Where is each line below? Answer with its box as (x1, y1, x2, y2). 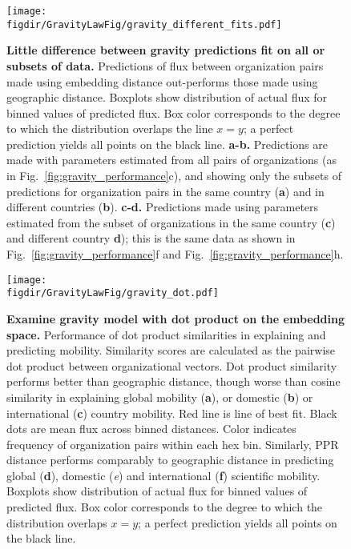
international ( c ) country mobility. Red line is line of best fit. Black (6, 404, 337, 421)
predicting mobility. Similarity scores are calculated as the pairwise (6, 342, 336, 359)
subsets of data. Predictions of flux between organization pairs (6, 57, 324, 74)
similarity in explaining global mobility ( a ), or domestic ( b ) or (6, 388, 313, 405)
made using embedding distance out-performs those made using (6, 73, 318, 90)
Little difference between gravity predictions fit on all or (6, 42, 325, 58)
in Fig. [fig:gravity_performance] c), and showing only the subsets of (6, 167, 341, 184)
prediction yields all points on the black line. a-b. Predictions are (6, 135, 328, 152)
